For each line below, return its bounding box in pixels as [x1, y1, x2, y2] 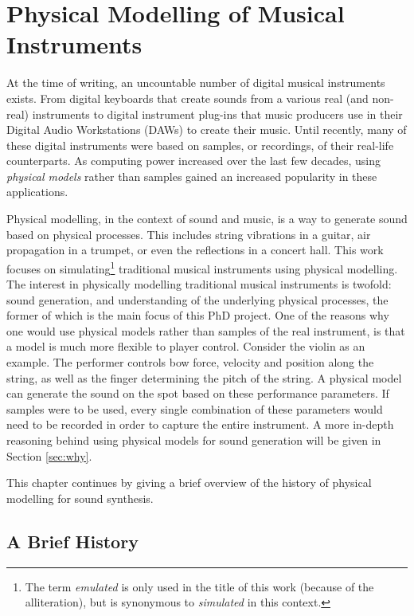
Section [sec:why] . [6, 447, 92, 464]
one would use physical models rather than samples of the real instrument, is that [6, 322, 405, 339]
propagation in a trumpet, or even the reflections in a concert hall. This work [6, 241, 384, 258]
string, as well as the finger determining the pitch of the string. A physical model [6, 369, 402, 386]
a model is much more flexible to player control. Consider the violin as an [6, 338, 365, 355]
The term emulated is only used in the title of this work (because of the [25, 578, 374, 594]
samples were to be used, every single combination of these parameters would [6, 400, 383, 417]
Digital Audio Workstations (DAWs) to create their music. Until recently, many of [6, 121, 407, 138]
